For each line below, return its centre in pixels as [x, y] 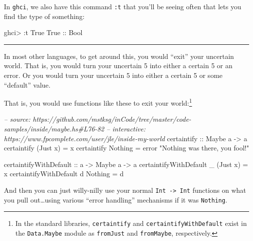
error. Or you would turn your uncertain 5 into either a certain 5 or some [113, 75]
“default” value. [27, 84]
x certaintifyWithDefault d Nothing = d [64, 174]
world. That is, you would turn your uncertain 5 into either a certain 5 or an [118, 65]
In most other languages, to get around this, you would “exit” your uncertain [119, 56]
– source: [17, 119]
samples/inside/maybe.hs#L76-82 [54, 129]
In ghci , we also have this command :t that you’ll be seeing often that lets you [123, 6]
